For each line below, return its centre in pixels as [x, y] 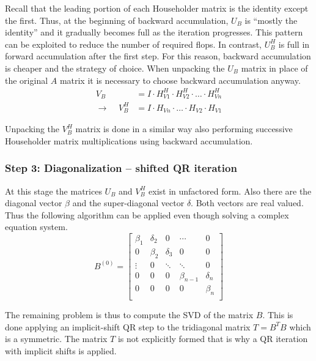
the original [27, 80]
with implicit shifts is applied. [61, 351]
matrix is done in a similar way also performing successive [184, 129]
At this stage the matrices [53, 191]
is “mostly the [271, 20]
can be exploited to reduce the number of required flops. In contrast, [133, 44]
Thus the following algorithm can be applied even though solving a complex [147, 214]
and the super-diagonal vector [128, 203]
